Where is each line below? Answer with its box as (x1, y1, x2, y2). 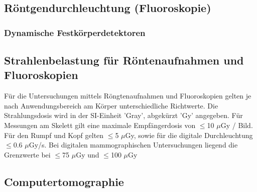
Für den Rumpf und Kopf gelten (4, 129, 104, 140)
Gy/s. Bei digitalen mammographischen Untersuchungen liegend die (29, 139, 238, 150)
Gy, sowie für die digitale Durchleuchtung (125, 129, 253, 140)
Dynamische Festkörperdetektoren (4, 26, 146, 38)
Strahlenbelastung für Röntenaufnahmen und (4, 52, 244, 68)
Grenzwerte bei (4, 149, 51, 159)
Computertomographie (4, 173, 124, 189)
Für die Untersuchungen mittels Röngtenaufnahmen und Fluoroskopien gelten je (4, 90, 251, 101)
